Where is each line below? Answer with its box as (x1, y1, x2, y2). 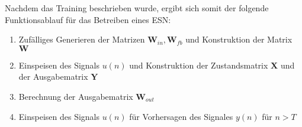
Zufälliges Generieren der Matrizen (18, 33, 145, 45)
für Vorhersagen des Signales (129, 110, 233, 122)
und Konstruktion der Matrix (185, 33, 293, 45)
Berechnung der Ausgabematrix (18, 90, 133, 102)
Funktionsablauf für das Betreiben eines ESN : (5, 13, 171, 25)
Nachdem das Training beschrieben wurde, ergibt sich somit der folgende (5, 2, 269, 14)
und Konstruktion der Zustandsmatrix (129, 58, 268, 71)
